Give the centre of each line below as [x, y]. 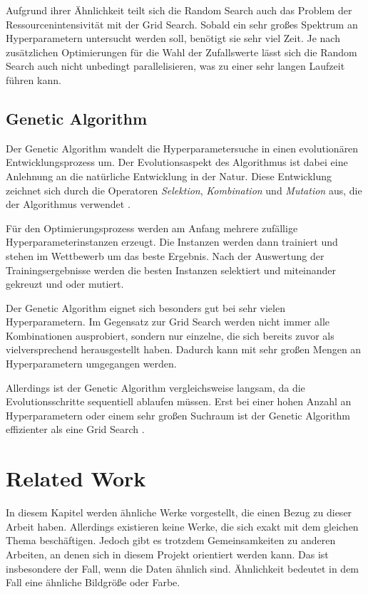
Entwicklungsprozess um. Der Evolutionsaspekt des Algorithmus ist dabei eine [177, 162]
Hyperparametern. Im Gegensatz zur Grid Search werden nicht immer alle [168, 322]
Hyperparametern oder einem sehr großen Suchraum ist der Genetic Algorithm [178, 415]
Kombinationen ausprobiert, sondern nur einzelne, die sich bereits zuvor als [170, 335]
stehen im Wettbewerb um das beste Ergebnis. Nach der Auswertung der [165, 255]
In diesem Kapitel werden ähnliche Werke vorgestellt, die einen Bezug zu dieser [179, 512]
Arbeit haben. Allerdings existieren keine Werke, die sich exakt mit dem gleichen [182, 526]
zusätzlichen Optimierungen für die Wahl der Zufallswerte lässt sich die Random [182, 52]
